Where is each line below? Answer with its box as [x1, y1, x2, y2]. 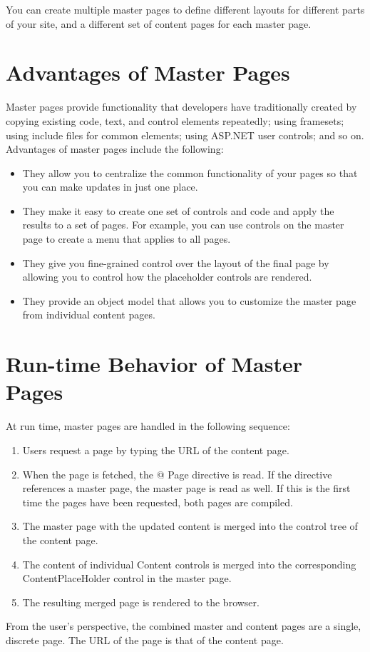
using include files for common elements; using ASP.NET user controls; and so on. [6, 127, 364, 142]
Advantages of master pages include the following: [6, 141, 224, 156]
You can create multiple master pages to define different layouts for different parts [6, 2, 365, 16]
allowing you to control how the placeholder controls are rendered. [22, 269, 312, 284]
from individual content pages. [22, 307, 155, 322]
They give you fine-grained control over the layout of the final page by [22, 255, 329, 270]
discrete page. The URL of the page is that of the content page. [6, 632, 284, 647]
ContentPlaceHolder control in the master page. [22, 571, 232, 586]
